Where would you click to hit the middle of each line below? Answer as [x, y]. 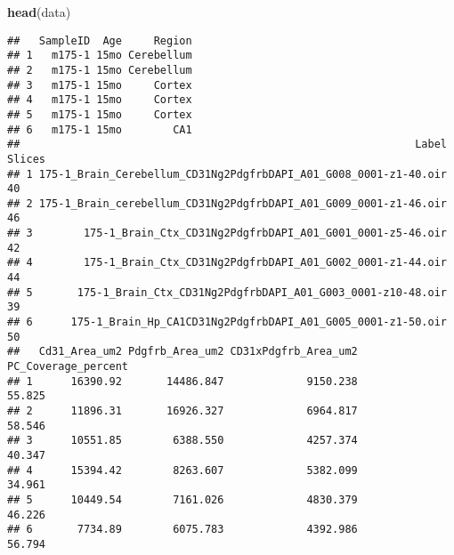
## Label [227, 145]
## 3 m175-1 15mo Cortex [100, 85]
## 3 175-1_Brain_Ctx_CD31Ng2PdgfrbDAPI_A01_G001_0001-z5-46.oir [227, 233]
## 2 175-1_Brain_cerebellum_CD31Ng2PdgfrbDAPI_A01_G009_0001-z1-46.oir [227, 203]
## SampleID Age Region [100, 40]
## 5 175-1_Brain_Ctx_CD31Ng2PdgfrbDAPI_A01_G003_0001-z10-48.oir [227, 292]
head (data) [39, 12]
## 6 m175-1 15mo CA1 [100, 129]
